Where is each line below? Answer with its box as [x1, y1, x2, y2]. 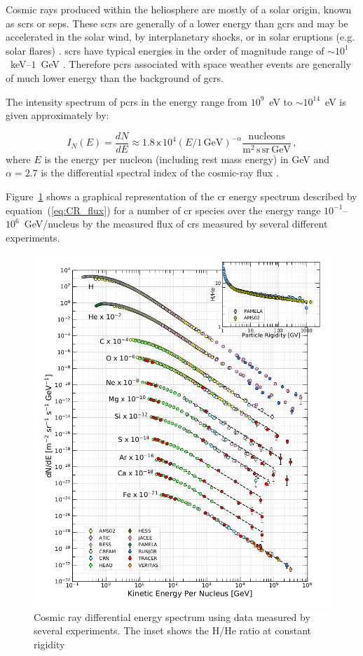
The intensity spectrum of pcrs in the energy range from [6, 94, 247, 109]
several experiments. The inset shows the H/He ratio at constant [34, 623, 312, 638]
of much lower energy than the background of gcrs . [6, 70, 224, 85]
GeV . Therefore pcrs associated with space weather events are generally [41, 57, 352, 71]
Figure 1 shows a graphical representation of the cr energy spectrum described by [6, 189, 357, 203]
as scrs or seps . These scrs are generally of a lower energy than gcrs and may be [6, 15, 348, 30]
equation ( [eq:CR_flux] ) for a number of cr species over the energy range [6, 202, 321, 217]
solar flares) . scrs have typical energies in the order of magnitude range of [6, 43, 324, 57]
